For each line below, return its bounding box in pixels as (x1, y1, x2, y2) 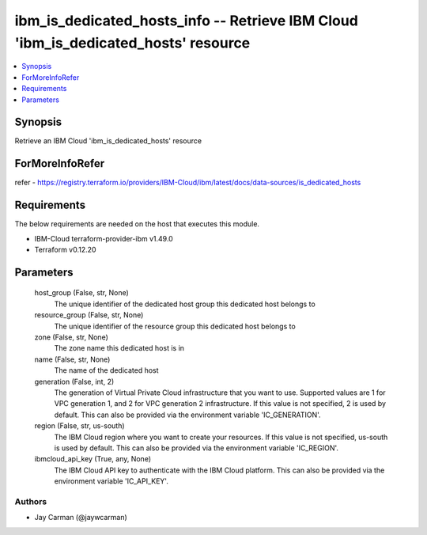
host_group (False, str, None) (34, 288, 130, 298)
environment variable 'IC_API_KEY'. (54, 476, 169, 486)
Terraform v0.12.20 (34, 245, 96, 255)
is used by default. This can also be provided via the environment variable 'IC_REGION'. (54, 443, 339, 453)
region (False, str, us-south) (34, 421, 126, 431)
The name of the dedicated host (54, 366, 159, 375)
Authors (14, 495, 47, 507)
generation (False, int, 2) (34, 377, 115, 386)
